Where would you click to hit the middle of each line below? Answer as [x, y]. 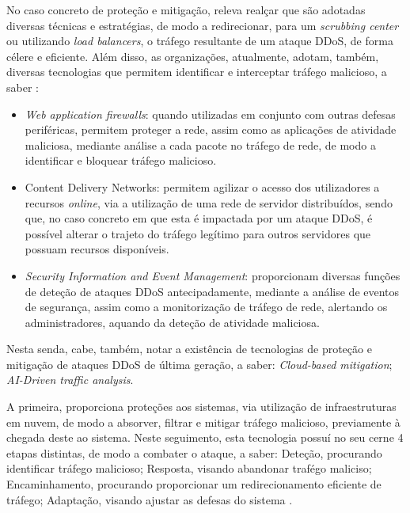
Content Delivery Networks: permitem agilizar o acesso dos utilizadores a [202, 186]
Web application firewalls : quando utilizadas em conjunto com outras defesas [210, 114]
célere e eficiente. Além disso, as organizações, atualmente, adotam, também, [193, 56]
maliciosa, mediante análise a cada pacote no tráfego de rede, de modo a [200, 144]
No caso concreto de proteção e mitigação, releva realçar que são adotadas [186, 9]
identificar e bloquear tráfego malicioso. [121, 160]
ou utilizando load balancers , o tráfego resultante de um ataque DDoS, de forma [200, 41]
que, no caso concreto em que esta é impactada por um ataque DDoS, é [199, 218]
